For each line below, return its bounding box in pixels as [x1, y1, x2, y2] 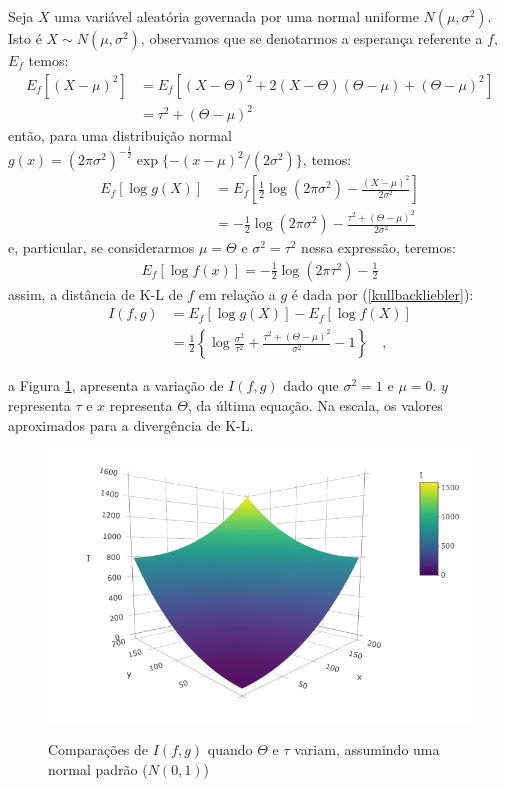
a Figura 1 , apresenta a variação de [8, 375, 224, 396]
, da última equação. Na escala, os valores [187, 394, 443, 415]
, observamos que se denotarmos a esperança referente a [140, 28, 483, 48]
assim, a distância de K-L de [8, 283, 183, 304]
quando [207, 739, 253, 760]
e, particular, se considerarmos [8, 237, 195, 258]
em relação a [198, 283, 276, 304]
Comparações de [48, 739, 149, 760]
